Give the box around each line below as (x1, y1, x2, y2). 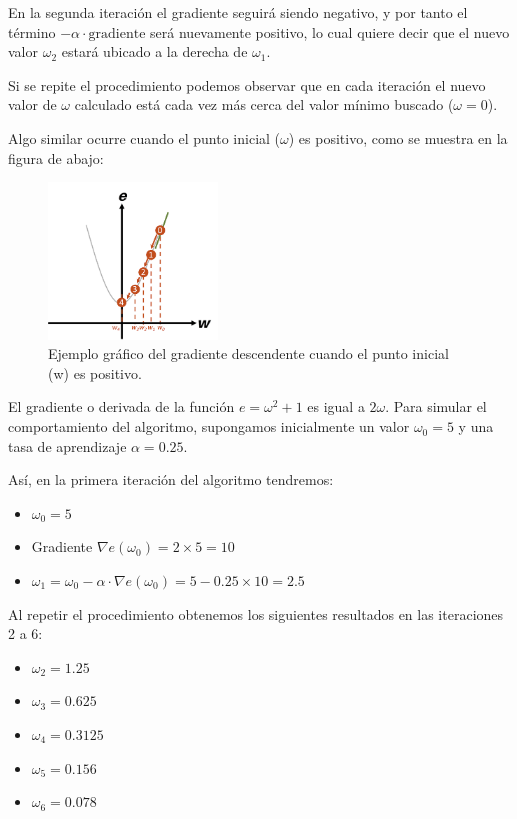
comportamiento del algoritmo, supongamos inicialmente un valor (8, 416, 410, 437)
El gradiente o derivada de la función (8, 396, 235, 417)
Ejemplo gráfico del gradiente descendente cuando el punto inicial (48, 343, 449, 364)
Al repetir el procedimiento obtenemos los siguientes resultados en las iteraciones (8, 603, 504, 624)
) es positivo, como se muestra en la (288, 127, 508, 148)
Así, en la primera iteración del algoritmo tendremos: (8, 469, 334, 490)
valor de (8, 94, 57, 115)
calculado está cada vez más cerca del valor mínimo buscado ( (74, 94, 454, 115)
